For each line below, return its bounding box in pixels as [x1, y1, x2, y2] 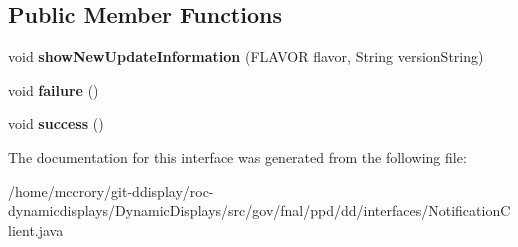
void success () [8, 113, 104, 134]
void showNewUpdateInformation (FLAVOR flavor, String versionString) [8, 46, 484, 67]
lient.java [8, 219, 64, 240]
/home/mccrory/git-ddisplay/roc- [8, 180, 214, 201]
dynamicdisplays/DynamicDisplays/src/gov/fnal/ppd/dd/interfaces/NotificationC [8, 200, 511, 221]
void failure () [8, 79, 99, 100]
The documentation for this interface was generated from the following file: [8, 146, 467, 167]
